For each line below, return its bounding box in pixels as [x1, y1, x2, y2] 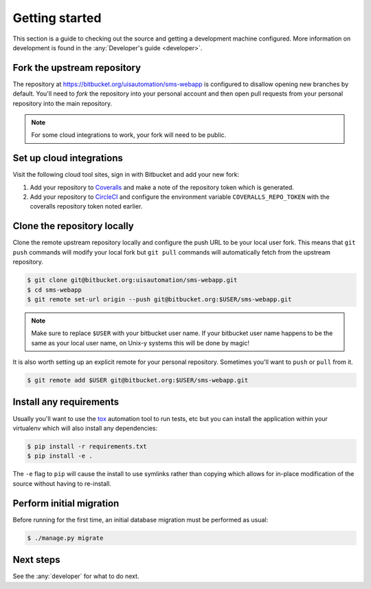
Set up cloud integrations [12, 152, 123, 164]
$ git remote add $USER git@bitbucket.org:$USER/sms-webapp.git [27, 376, 249, 385]
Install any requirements [12, 396, 120, 408]
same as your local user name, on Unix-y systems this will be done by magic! [31, 339, 250, 347]
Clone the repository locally [12, 220, 134, 232]
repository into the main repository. [12, 99, 113, 107]
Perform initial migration [12, 497, 120, 509]
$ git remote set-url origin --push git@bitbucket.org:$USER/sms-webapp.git [27, 295, 292, 303]
